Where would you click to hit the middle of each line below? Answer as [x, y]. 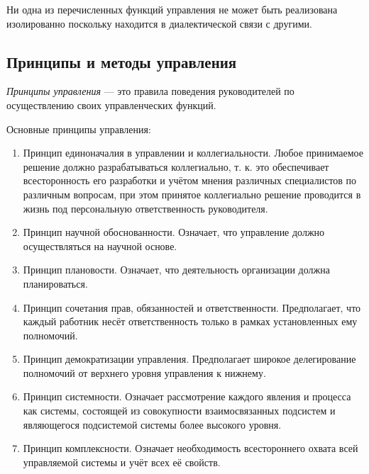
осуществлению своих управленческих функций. [111, 105]
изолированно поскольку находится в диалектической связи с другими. [159, 23]
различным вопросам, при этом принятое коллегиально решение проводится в [192, 194]
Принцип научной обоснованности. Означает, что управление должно [174, 232]
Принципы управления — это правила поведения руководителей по [150, 91]
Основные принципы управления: [79, 129]
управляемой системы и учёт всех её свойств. [122, 462]
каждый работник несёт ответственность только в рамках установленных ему [190, 321]
